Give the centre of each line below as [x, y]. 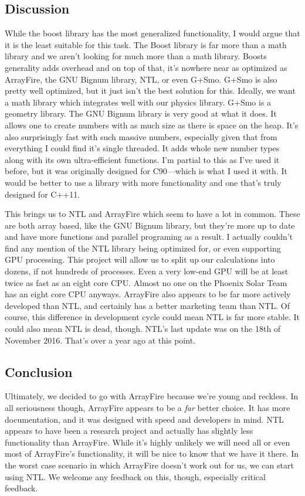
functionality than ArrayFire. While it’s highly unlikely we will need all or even [148, 442]
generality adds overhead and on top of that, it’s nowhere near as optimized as [146, 67]
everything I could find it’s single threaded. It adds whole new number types [142, 148]
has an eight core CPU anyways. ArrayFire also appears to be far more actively [148, 294]
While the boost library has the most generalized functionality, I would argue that [152, 33]
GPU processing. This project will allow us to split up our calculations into [140, 259]
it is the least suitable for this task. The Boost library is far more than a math [146, 44]
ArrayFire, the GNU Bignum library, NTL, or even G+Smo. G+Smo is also [141, 79]
